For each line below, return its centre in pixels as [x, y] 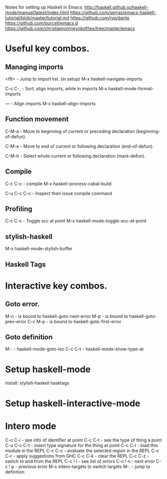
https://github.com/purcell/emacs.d [42, 23]
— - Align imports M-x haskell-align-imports [50, 104]
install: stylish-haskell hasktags [37, 383]
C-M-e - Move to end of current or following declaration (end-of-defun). [80, 146]
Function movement [37, 119]
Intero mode [31, 426]
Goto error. [22, 304]
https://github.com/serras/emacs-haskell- [113, 12]
